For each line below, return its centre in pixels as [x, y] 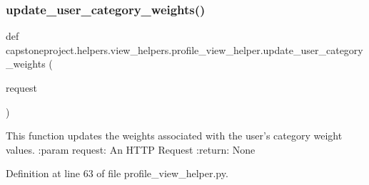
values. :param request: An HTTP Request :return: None [131, 149]
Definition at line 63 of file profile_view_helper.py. [117, 173]
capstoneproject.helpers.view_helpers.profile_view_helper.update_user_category [184, 49]
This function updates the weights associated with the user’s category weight [174, 136]
